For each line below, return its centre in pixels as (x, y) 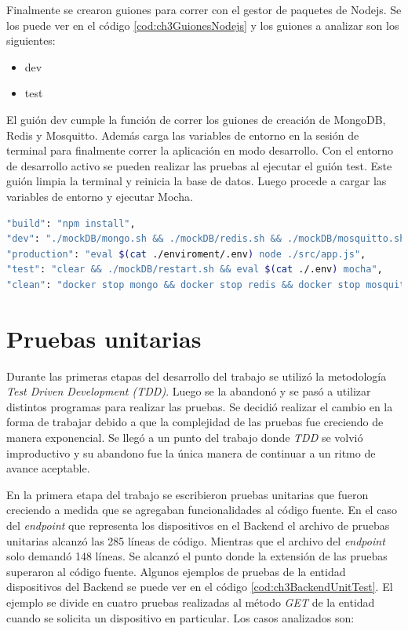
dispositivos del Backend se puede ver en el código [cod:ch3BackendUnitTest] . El (200, 587)
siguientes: (31, 40)
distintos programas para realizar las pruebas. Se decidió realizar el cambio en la (200, 406)
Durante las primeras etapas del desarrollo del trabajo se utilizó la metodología (197, 376)
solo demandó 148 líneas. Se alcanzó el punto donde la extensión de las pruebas (197, 556)
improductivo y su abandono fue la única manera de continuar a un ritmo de (191, 452)
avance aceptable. (48, 468)
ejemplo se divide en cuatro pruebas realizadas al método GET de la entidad (191, 602)
